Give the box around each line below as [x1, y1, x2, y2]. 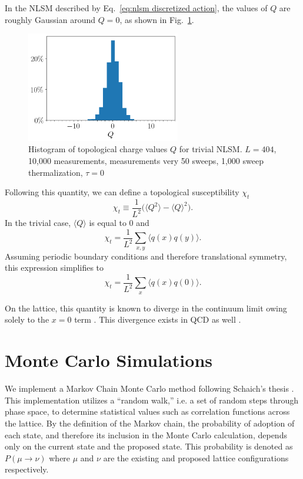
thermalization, [28, 166, 83, 178]
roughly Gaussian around [5, 13, 95, 25]
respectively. [5, 463, 49, 475]
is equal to [89, 216, 126, 229]
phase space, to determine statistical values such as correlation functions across [5, 405, 290, 418]
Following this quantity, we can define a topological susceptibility [5, 186, 239, 198]
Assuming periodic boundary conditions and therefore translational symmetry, [5, 250, 287, 262]
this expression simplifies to [5, 261, 104, 274]
